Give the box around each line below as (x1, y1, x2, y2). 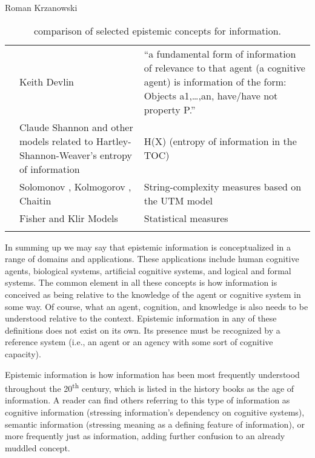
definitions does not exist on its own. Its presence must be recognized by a (5, 323, 280, 336)
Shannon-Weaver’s (19, 147, 97, 162)
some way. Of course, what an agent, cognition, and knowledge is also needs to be (5, 300, 308, 312)
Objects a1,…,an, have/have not (144, 88, 278, 103)
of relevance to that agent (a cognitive (144, 60, 305, 75)
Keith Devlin (19, 74, 75, 89)
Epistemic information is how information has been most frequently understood (5, 368, 300, 380)
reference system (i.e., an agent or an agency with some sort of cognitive (5, 335, 273, 348)
